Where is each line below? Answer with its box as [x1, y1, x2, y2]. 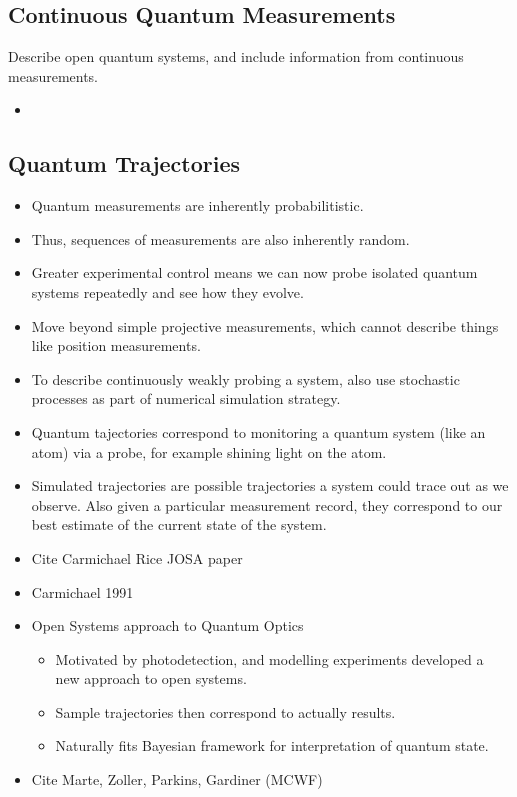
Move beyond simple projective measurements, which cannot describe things [31, 315, 499, 336]
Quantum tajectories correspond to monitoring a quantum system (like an [31, 421, 486, 442]
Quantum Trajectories [8, 148, 241, 179]
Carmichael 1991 [31, 581, 134, 602]
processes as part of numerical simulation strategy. [31, 388, 341, 409]
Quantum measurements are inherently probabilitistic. [31, 195, 364, 216]
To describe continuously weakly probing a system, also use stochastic [31, 368, 460, 389]
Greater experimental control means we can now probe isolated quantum [31, 262, 478, 283]
